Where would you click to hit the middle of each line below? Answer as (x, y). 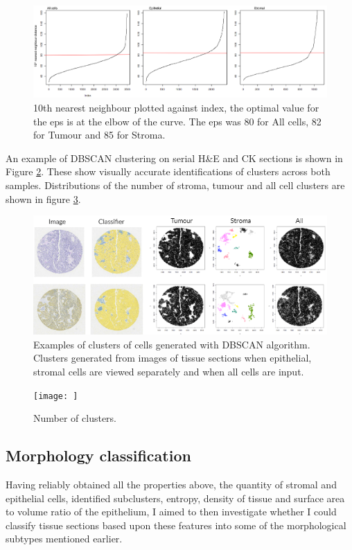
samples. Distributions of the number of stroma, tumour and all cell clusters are (175, 185)
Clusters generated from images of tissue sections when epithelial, (173, 358)
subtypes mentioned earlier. (64, 539)
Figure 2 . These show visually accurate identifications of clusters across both (168, 171)
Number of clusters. (75, 418)
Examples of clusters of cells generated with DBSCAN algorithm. (172, 344)
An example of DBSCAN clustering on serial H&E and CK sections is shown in (174, 158)
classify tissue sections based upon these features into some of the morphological (176, 525)
